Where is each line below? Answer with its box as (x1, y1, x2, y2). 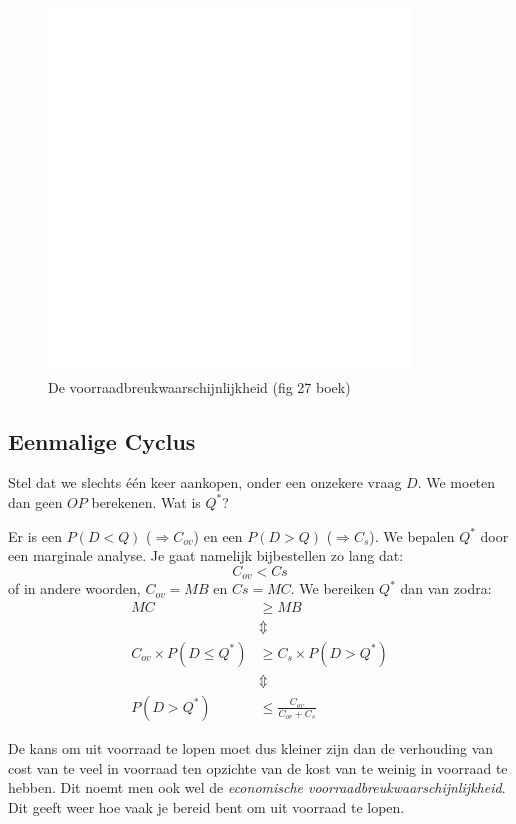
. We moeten (417, 472, 496, 493)
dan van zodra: (400, 578, 492, 599)
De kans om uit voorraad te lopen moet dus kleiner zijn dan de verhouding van (8, 737, 494, 758)
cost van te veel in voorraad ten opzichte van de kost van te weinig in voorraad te (8, 757, 508, 778)
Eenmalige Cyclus (8, 425, 196, 456)
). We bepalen (369, 525, 455, 546)
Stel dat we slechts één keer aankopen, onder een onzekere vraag (8, 472, 402, 493)
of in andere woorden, (8, 578, 141, 599)
